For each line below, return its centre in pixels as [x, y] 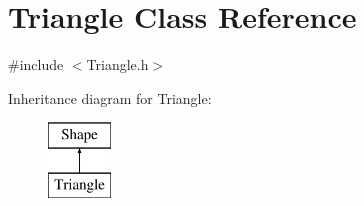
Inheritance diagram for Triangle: [110, 97]
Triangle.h [117, 64]
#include [36, 64]
